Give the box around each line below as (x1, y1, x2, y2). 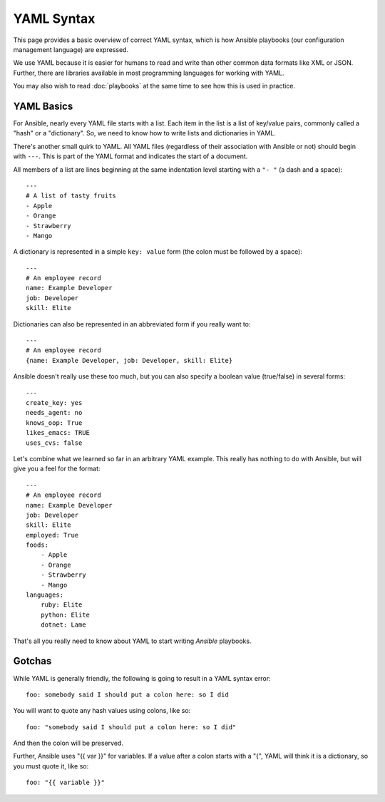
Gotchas (13, 655, 52, 667)
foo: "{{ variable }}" (26, 778, 106, 787)
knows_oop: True (26, 418, 83, 427)
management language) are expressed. (13, 45, 128, 53)
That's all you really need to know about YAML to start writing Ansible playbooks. (13, 637, 252, 645)
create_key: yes (26, 399, 83, 406)
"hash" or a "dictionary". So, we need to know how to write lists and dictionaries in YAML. (13, 129, 276, 138)
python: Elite (40, 610, 91, 619)
